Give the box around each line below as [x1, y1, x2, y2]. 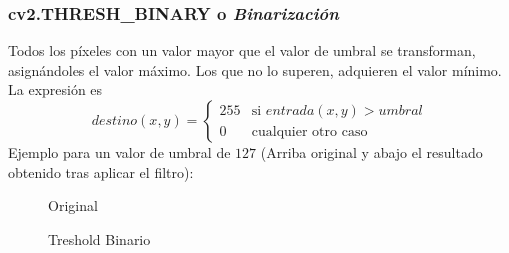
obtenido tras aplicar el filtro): [8, 161, 194, 182]
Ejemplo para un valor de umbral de [8, 142, 231, 162]
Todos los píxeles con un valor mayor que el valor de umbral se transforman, [8, 40, 476, 61]
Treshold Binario [48, 228, 151, 249]
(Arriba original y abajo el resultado [260, 142, 483, 162]
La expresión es [8, 79, 103, 100]
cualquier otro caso [251, 124, 368, 139]
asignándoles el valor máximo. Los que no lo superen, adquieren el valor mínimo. [8, 59, 502, 80]
